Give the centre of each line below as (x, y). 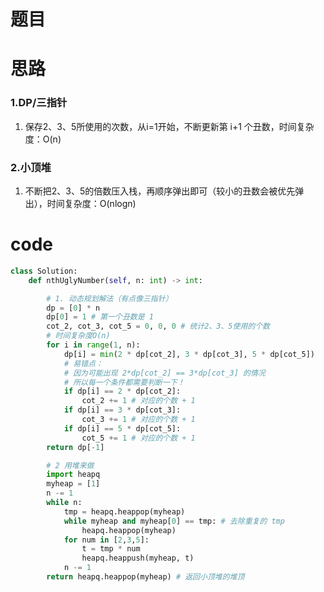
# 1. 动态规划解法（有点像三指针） (109, 298)
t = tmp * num (111, 549)
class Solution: (44, 271)
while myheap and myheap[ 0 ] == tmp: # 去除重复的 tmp (174, 521)
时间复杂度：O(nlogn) (91, 203)
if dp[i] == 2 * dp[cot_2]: (122, 391)
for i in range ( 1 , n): (93, 345)
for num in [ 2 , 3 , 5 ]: (106, 540)
